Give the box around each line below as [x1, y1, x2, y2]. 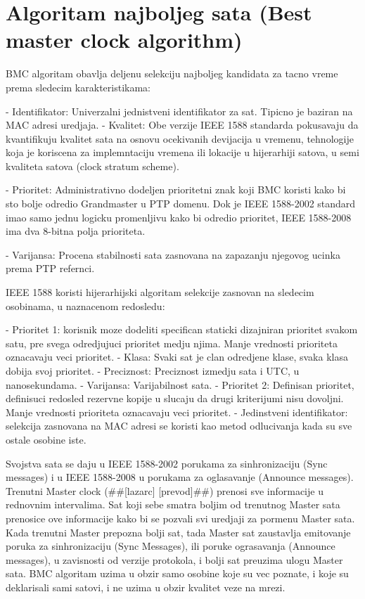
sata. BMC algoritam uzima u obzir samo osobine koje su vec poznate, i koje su [6, 566, 349, 581]
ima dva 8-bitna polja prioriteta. [6, 224, 146, 238]
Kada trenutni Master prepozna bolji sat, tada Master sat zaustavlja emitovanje [6, 524, 351, 539]
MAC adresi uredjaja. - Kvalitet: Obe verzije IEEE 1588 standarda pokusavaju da [6, 117, 359, 132]
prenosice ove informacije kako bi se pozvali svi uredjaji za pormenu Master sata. [6, 510, 355, 525]
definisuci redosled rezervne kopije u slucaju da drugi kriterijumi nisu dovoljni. [6, 391, 344, 406]
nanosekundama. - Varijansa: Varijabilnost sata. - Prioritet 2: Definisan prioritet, [6, 377, 354, 392]
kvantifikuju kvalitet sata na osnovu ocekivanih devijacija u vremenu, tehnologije [6, 131, 354, 146]
